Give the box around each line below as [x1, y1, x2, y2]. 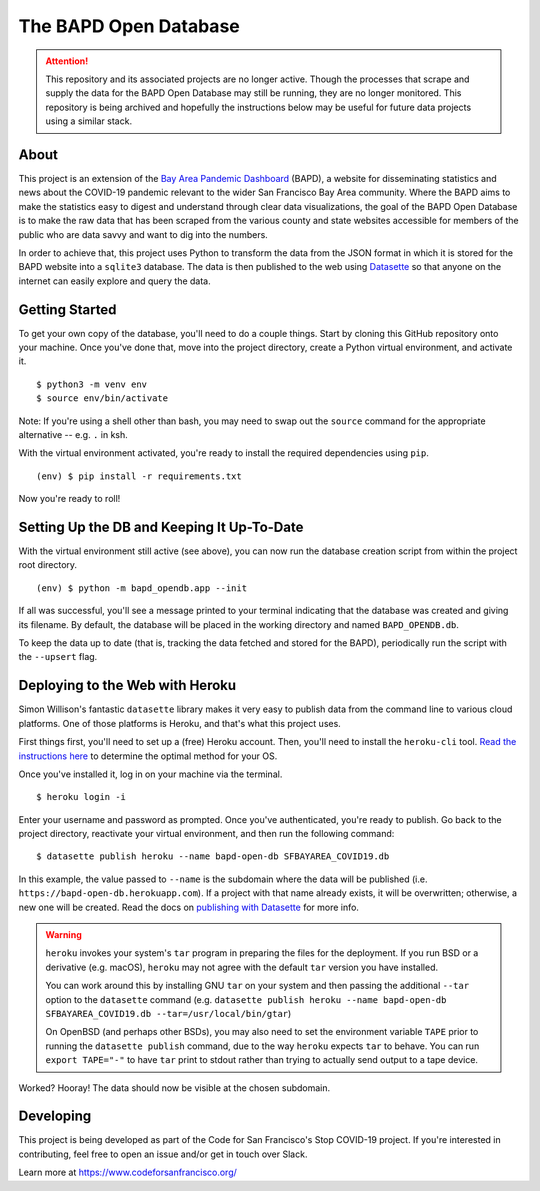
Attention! [45, 55, 89, 67]
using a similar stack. [45, 115, 133, 127]
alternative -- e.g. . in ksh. [18, 429, 129, 440]
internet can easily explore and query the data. [18, 275, 211, 287]
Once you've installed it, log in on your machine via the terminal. [18, 768, 283, 780]
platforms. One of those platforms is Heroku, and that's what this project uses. [18, 717, 342, 729]
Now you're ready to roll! [18, 493, 121, 505]
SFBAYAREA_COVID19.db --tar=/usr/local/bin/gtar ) [45, 1007, 292, 1019]
